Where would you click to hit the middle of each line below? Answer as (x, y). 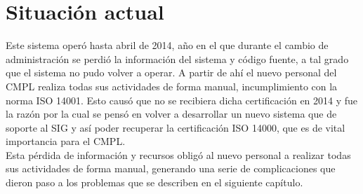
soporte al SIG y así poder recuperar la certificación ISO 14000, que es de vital (176, 127)
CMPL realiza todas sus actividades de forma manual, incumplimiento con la (172, 86)
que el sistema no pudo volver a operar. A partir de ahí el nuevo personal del (171, 72)
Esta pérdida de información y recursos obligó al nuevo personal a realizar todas (178, 154)
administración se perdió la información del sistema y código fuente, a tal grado (177, 58)
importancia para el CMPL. (66, 141)
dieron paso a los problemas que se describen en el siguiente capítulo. (154, 182)
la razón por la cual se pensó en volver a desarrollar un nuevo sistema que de (171, 114)
